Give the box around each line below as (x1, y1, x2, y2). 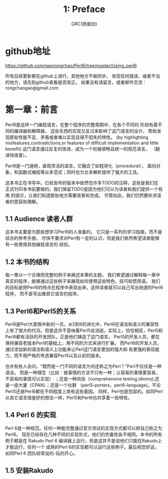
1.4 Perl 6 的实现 (5, 411, 57, 419)
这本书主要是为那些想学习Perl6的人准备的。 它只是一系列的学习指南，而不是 (5, 229, 162, 235)
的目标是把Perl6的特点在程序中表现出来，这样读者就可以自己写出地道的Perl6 (5, 284, 163, 291)
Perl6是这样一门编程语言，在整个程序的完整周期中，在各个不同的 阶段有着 (5, 122, 158, 128)
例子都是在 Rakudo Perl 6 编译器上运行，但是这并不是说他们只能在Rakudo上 (5, 437, 162, 443)
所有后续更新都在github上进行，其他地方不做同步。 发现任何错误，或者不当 (5, 73, 160, 79)
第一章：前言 (5, 104, 59, 115)
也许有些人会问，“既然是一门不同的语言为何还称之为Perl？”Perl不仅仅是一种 (5, 363, 162, 369)
